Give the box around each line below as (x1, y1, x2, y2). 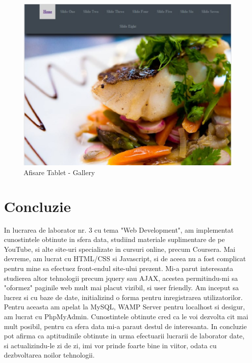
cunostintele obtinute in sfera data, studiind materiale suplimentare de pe (4, 234, 225, 244)
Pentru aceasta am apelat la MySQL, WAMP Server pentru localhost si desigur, (4, 302, 245, 312)
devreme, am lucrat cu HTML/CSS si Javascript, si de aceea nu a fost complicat (4, 253, 246, 264)
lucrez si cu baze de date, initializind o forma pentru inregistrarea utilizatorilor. (4, 292, 243, 302)
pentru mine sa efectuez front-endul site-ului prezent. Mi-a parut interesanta (4, 263, 233, 273)
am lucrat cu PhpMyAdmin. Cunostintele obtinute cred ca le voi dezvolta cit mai (4, 311, 249, 321)
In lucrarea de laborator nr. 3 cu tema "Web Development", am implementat (4, 224, 234, 235)
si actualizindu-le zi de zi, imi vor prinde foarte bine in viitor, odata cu (4, 340, 217, 350)
